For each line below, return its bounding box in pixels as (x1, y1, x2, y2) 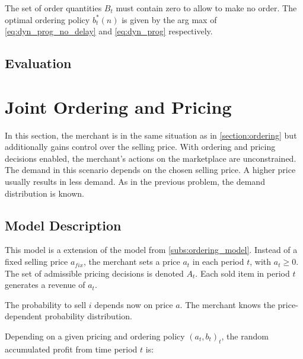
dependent (5, 310, 43, 322)
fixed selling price (5, 255, 68, 268)
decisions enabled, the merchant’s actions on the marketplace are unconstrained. (5, 152, 296, 164)
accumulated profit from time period (5, 342, 138, 355)
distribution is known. (5, 187, 85, 199)
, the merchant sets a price (83, 255, 180, 268)
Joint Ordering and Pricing (5, 94, 232, 118)
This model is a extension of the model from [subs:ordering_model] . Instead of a (5, 243, 298, 256)
